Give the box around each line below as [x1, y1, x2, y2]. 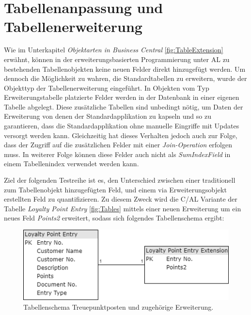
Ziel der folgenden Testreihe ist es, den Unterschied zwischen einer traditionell [4, 175, 235, 185]
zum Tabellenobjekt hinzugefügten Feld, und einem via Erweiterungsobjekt [4, 184, 227, 194]
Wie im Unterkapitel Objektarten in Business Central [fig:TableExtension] [4, 45, 223, 55]
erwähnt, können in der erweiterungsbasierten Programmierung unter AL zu [4, 54, 230, 64]
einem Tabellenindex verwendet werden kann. [4, 158, 139, 169]
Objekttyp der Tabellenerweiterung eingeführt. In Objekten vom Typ [4, 82, 209, 93]
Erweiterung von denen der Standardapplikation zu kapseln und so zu [4, 111, 211, 121]
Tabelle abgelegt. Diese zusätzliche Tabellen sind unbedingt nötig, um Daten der [4, 101, 243, 111]
